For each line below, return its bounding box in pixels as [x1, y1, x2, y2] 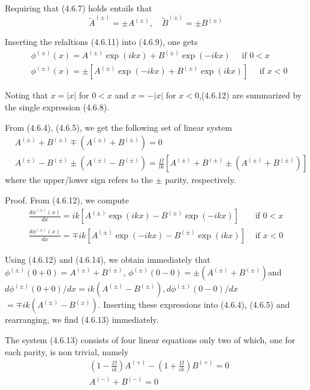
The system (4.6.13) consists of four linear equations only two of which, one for [5, 334, 296, 346]
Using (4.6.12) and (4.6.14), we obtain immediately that [5, 253, 210, 265]
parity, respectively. [165, 173, 236, 186]
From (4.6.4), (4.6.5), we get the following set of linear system [5, 121, 232, 133]
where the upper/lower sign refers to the [5, 173, 153, 186]
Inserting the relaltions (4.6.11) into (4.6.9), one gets [5, 35, 198, 48]
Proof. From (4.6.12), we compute [5, 193, 129, 206]
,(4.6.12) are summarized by [198, 89, 302, 101]
